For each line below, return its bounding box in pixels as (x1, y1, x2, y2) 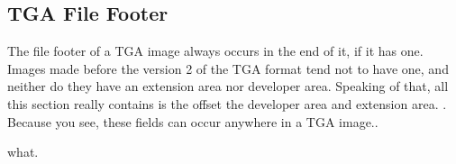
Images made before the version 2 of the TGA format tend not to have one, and (7, 59, 449, 77)
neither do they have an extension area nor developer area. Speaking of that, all (7, 77, 449, 96)
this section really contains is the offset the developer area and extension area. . (7, 94, 447, 113)
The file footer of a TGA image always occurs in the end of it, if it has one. (7, 41, 424, 60)
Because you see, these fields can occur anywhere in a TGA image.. (7, 112, 378, 131)
